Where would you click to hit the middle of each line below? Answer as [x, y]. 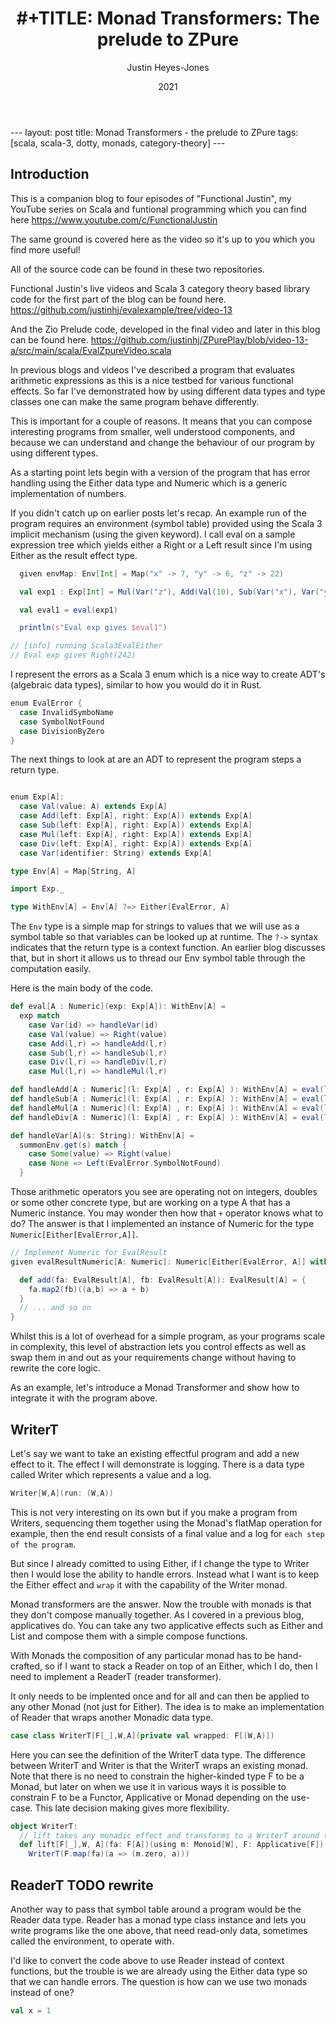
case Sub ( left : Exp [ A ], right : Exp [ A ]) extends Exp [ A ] [136, 825]
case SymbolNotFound [62, 722]
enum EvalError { [46, 703]
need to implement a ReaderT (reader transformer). [116, 1676]
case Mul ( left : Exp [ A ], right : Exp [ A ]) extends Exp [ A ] [136, 834]
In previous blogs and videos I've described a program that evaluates [153, 369]
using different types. [54, 453]
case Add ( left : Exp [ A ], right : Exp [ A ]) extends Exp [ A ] [136, 816]
